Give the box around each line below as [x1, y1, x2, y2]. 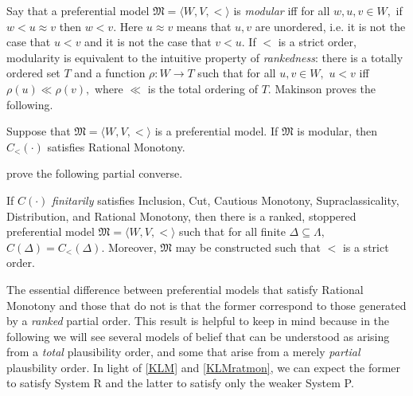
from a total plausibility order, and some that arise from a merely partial [6, 343, 360, 360]
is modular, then [297, 123, 378, 139]
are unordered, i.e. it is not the [255, 18, 406, 34]
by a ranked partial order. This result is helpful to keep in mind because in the [6, 312, 390, 329]
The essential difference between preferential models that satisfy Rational [6, 280, 364, 297]
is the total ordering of [147, 80, 259, 96]
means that [176, 18, 232, 34]
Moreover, [107, 238, 157, 255]
